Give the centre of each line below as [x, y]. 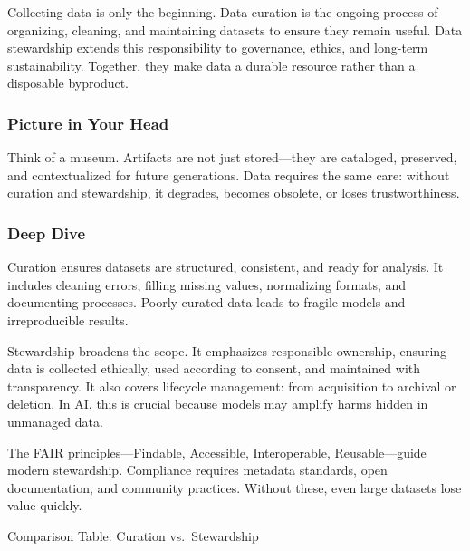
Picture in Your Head [88, 123]
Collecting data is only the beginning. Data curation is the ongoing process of [223, 12]
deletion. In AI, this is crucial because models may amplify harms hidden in [218, 404]
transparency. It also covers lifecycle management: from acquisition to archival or [232, 386]
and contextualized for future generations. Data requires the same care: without [229, 174]
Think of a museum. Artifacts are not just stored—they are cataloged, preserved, [232, 157]
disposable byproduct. [68, 83]
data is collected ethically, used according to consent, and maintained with [214, 368]
